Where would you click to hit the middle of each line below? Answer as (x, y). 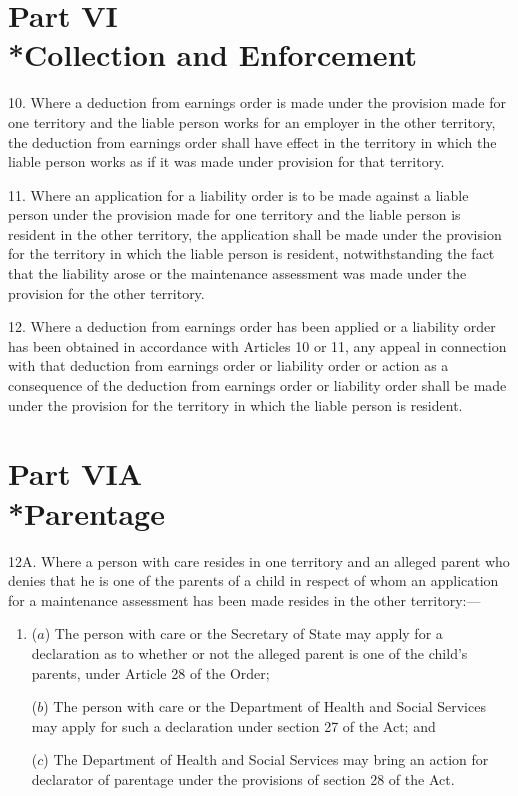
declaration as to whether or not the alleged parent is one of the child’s (249, 652)
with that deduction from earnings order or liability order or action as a (228, 365)
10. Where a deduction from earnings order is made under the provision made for (257, 102)
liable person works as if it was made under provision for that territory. (226, 161)
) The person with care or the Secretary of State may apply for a (243, 633)
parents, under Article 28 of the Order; (150, 672)
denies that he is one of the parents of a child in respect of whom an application (253, 580)
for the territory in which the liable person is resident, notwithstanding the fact (251, 253)
